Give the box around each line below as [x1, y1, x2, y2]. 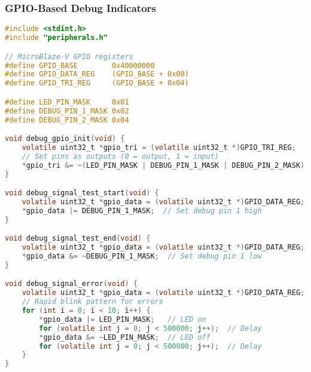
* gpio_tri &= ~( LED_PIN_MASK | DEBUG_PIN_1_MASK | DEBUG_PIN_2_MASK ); [22, 161, 309, 170]
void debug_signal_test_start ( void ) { [5, 189, 159, 198]
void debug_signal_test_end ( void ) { [5, 234, 151, 243]
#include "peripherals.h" [5, 33, 108, 42]
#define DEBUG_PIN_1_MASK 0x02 [5, 106, 129, 115]
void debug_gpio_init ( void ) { [5, 134, 125, 143]
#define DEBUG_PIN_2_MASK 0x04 [5, 115, 129, 124]
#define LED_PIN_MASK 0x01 [5, 97, 129, 106]
